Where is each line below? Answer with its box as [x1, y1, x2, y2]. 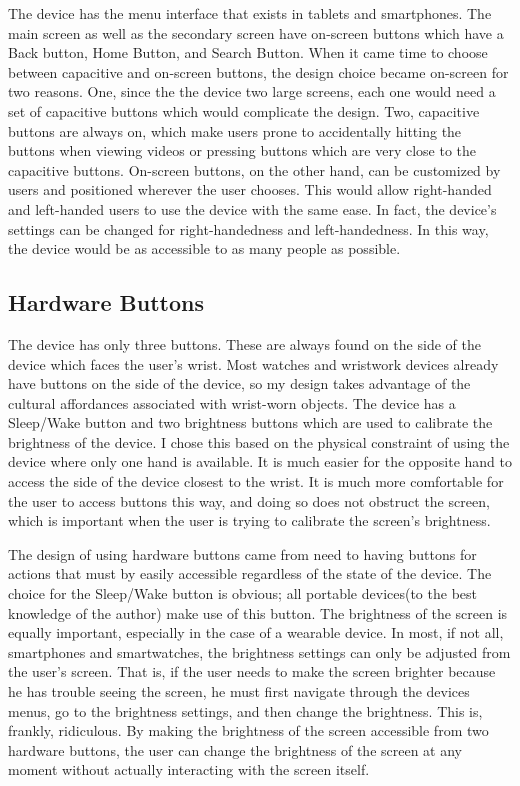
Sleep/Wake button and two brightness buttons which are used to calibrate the [8, 412, 493, 433]
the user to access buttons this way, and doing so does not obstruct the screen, [8, 490, 490, 511]
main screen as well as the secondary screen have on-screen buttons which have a [8, 22, 504, 43]
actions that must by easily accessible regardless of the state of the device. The [8, 563, 492, 584]
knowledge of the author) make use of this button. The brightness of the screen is [8, 602, 508, 623]
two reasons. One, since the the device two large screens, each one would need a [8, 81, 496, 102]
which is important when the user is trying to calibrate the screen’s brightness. [8, 510, 491, 531]
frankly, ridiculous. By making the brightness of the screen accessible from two [8, 720, 489, 741]
